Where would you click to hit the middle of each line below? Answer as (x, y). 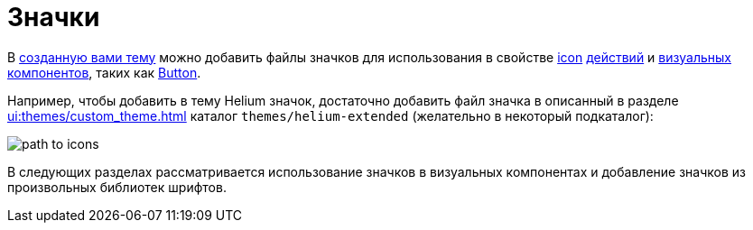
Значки (54, 17)
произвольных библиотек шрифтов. (117, 187)
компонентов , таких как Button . (104, 72)
